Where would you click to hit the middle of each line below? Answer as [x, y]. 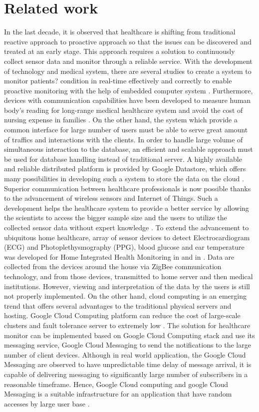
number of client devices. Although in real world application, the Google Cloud [125, 354]
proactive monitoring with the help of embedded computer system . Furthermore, [129, 90]
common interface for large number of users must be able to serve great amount [126, 130]
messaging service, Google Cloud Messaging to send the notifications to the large [128, 345]
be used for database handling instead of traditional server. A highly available [123, 159]
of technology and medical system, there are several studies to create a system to [128, 71]
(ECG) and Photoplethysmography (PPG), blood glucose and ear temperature [124, 247]
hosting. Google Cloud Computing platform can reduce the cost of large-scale [122, 315]
